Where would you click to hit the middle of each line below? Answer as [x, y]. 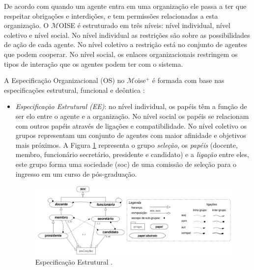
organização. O [27, 25]
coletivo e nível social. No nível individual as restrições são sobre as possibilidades [127, 35]
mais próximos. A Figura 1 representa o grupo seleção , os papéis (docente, [127, 145]
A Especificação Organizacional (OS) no [64, 80]
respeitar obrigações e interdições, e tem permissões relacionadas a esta [111, 15]
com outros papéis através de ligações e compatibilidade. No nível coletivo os [131, 125]
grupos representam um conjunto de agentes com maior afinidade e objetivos [131, 135]
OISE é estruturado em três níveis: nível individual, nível [144, 25]
